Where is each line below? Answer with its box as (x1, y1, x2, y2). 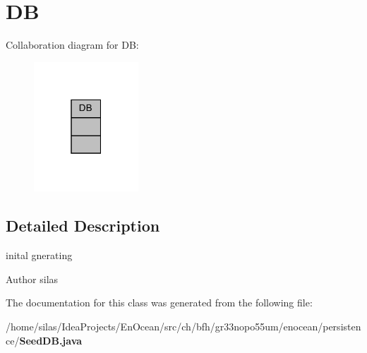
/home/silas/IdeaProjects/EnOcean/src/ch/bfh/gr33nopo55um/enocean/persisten (6, 319, 361, 334)
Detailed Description (6, 215, 160, 237)
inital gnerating (6, 248, 73, 263)
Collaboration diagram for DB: (6, 37, 139, 52)
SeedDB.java (19, 333, 83, 347)
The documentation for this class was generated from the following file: (6, 295, 313, 310)
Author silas (6, 271, 59, 286)
